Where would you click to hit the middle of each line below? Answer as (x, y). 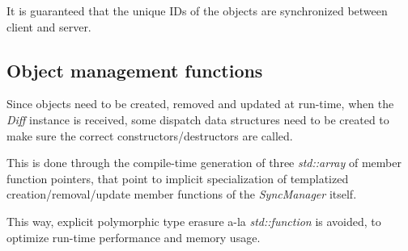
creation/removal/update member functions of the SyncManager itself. (182, 194)
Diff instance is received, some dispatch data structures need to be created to (198, 119)
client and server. (49, 26)
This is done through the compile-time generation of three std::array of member (204, 163)
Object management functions (135, 70)
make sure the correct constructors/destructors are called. (150, 135)
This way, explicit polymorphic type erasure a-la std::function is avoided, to (194, 221)
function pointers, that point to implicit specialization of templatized (178, 178)
